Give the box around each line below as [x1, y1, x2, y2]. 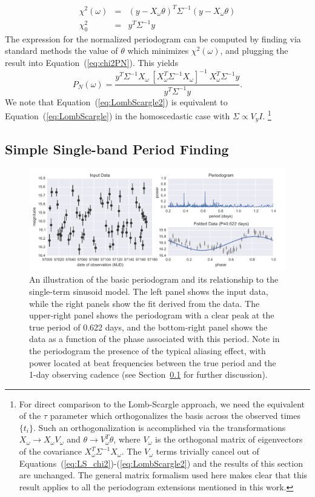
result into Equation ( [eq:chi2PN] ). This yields [5, 56, 179, 69]
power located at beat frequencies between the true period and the [29, 356, 276, 369]
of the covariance [19, 445, 82, 458]
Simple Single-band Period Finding [5, 139, 229, 158]
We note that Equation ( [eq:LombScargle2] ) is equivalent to [5, 95, 228, 108]
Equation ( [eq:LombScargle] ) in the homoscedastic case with [5, 109, 230, 122]
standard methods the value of [5, 44, 118, 57]
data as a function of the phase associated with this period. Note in [29, 332, 280, 345]
